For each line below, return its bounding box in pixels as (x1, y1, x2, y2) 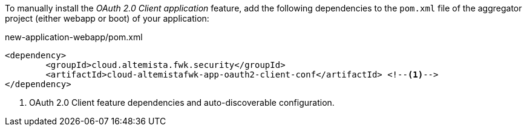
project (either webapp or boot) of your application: (5, 13, 209, 23)
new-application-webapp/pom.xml (5, 32, 143, 42)
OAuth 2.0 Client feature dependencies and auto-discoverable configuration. (29, 97, 335, 108)
